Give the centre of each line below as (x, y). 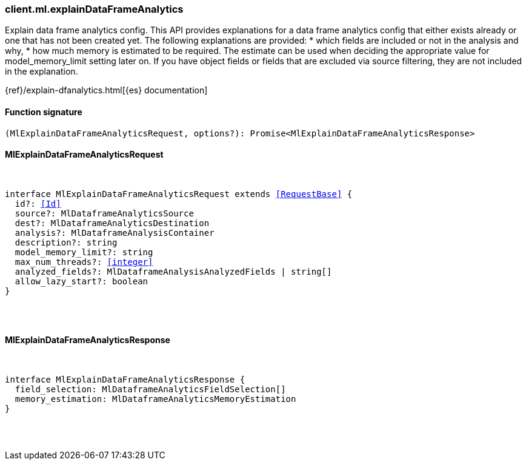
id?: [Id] (38, 203)
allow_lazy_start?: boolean (82, 281)
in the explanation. (42, 72)
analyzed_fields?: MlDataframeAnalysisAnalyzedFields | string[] (173, 271)
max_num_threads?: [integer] (84, 262)
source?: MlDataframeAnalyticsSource (104, 213)
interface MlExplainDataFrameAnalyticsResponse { (125, 380)
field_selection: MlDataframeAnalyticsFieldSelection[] (150, 390)
